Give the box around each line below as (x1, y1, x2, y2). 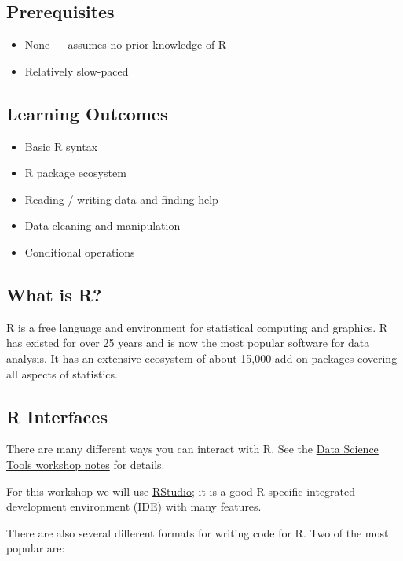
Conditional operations (24, 243, 135, 260)
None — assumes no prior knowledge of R (24, 36, 227, 53)
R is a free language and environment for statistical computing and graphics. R (6, 319, 388, 335)
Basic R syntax (24, 138, 98, 154)
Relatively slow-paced (24, 62, 129, 79)
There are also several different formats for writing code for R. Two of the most (6, 524, 389, 541)
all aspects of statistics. (6, 365, 118, 382)
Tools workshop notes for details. (6, 456, 165, 472)
